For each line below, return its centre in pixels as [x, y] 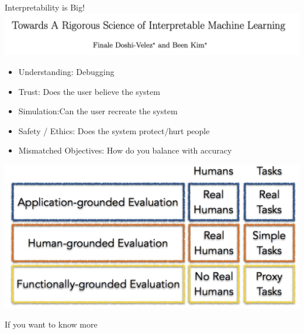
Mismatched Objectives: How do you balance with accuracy [125, 150]
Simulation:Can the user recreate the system [98, 111]
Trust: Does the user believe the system [89, 91]
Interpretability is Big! [45, 7]
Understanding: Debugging [66, 72]
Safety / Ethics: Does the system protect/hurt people [114, 130]
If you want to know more [51, 324]
